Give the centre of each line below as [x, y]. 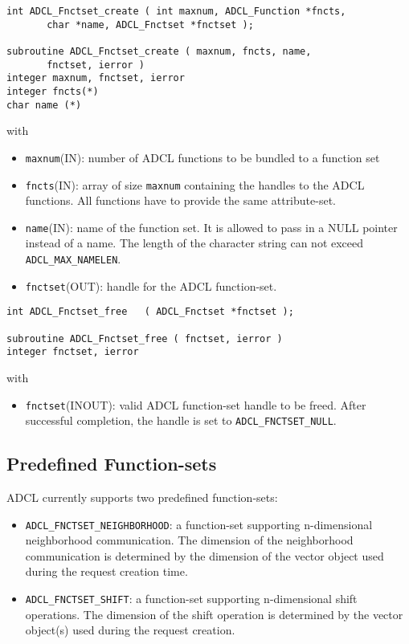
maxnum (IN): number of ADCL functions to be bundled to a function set [202, 157]
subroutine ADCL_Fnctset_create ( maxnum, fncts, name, [159, 51]
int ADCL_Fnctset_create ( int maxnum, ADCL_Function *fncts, [176, 11]
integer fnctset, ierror [73, 352]
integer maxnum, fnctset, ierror [96, 78]
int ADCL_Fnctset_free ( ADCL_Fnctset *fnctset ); [150, 312]
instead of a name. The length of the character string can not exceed [194, 243]
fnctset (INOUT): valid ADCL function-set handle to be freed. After [196, 404]
